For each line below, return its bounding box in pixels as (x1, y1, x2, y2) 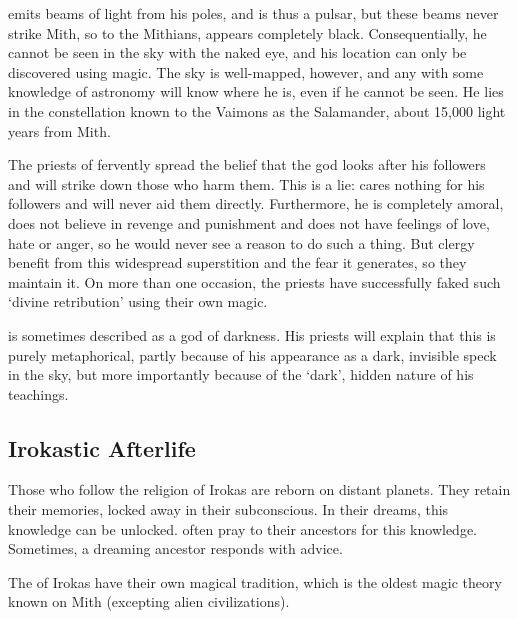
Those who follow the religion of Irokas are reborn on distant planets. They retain (8, 479, 511, 500)
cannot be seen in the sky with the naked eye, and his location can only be (8, 42, 467, 63)
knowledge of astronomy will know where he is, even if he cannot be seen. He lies (8, 81, 504, 102)
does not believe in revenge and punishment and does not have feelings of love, (8, 212, 490, 233)
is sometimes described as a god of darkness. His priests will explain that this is (8, 324, 496, 345)
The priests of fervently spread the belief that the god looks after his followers (8, 154, 486, 175)
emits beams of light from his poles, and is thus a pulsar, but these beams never (8, 3, 499, 23)
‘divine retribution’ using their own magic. (8, 291, 268, 312)
